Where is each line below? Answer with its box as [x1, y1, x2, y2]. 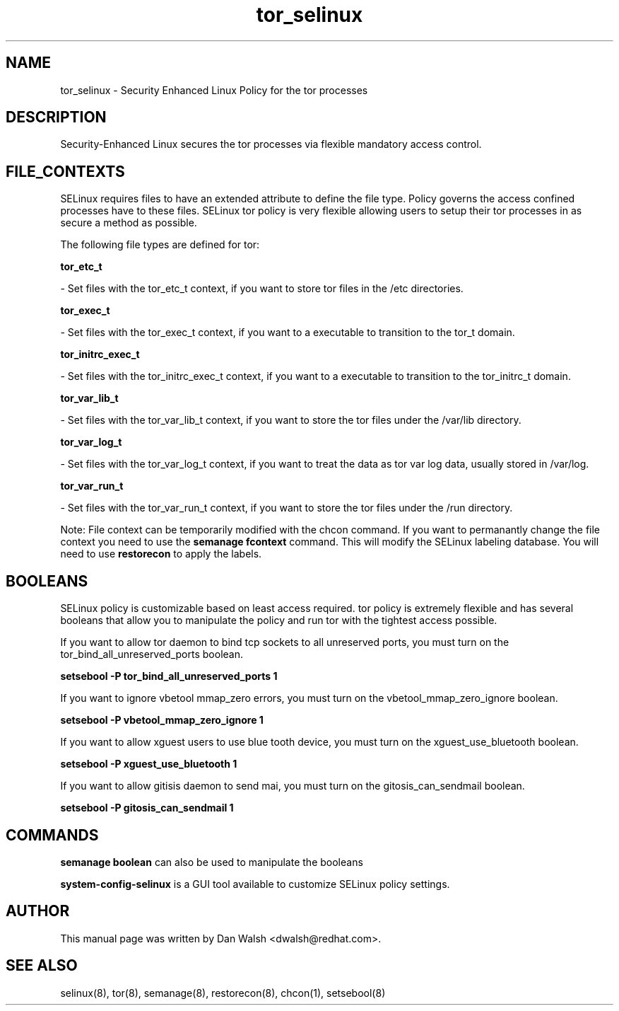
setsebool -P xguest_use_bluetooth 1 [60, 758, 237, 770]
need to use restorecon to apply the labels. [60, 548, 262, 560]
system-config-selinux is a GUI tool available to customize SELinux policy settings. [60, 877, 450, 890]
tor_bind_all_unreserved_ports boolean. [60, 648, 243, 661]
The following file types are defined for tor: [60, 238, 260, 251]
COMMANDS [6, 826, 99, 844]
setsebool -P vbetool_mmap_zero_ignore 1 [60, 714, 264, 727]
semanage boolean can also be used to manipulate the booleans [60, 855, 363, 868]
